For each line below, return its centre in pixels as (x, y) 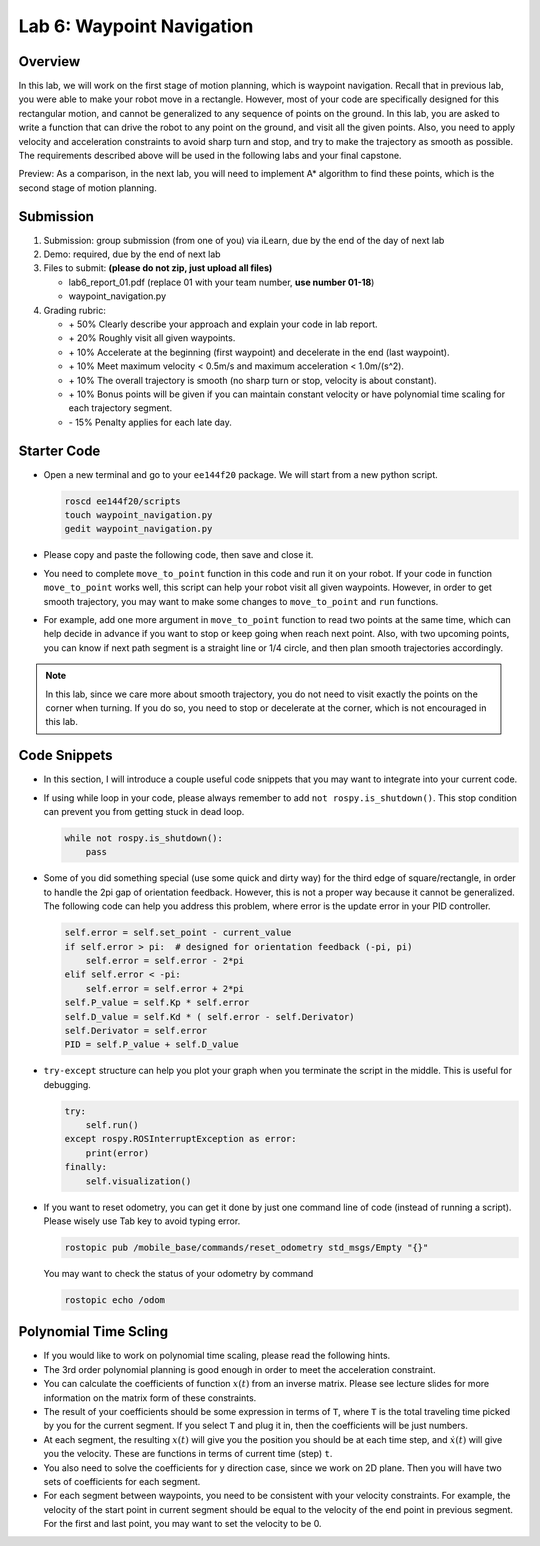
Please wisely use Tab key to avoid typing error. (142, 1221)
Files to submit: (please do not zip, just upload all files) (158, 268)
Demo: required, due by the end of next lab (132, 254)
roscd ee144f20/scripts (123, 501)
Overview (49, 61)
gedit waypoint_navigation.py (138, 529)
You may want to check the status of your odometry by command (178, 1273)
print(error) (117, 1153)
